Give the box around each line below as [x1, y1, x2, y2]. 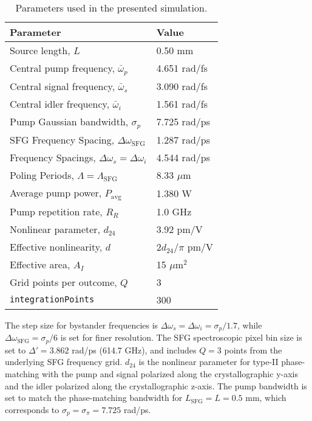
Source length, [10, 43, 70, 57]
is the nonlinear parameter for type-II [138, 355, 279, 368]
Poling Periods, [10, 167, 74, 182]
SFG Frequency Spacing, [10, 132, 115, 147]
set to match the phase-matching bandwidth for [5, 391, 183, 404]
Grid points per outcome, [10, 274, 117, 289]
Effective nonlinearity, [10, 239, 103, 254]
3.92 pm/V [156, 221, 203, 236]
